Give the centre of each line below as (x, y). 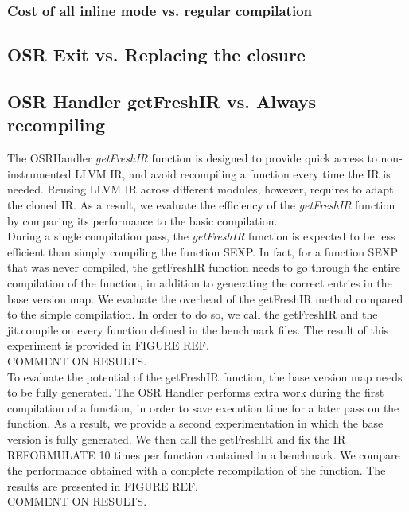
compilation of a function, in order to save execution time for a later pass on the (203, 407)
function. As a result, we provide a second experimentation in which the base (195, 423)
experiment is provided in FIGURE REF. (108, 345)
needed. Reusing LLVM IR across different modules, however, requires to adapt (201, 189)
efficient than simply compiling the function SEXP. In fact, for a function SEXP (203, 251)
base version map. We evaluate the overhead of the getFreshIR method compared (205, 298)
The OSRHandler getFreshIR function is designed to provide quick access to (192, 158)
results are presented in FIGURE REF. (103, 485)
